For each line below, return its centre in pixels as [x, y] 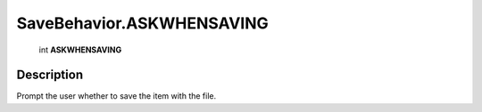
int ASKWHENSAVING [80, 50]
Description [50, 75]
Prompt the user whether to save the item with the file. [116, 96]
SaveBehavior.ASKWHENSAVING [143, 23]
